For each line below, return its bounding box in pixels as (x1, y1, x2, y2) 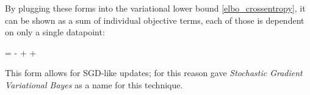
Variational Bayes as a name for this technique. (5, 78, 183, 91)
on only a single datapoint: (5, 26, 105, 38)
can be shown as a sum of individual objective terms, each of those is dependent (5, 13, 305, 26)
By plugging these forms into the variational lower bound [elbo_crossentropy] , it (5, 2, 306, 14)
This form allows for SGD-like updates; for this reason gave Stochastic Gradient (5, 66, 303, 79)
